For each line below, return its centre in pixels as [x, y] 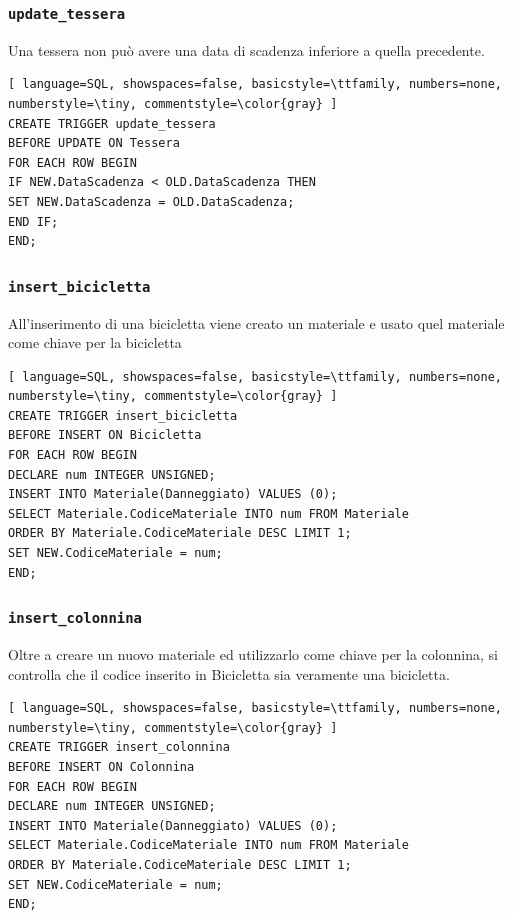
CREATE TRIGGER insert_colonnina [119, 747]
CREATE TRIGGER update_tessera [112, 123]
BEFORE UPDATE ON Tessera [94, 143]
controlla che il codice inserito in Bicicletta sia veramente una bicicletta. [229, 673]
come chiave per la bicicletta [95, 342]
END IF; [33, 221]
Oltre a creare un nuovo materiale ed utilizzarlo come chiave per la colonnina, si [253, 654]
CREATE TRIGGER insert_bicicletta [123, 415]
